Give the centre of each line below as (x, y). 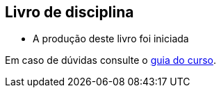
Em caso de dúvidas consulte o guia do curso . (111, 60)
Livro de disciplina (69, 12)
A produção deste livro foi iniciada (111, 39)
